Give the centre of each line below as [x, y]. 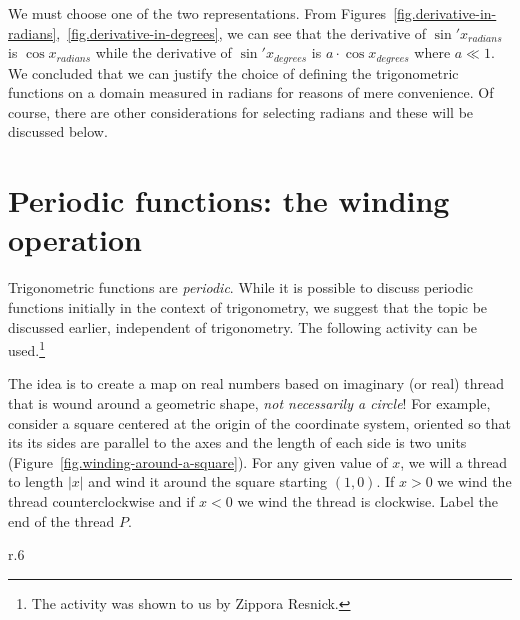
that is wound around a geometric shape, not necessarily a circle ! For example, [249, 402]
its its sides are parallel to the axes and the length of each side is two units [237, 442]
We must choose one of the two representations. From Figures [197, 13]
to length [36, 481]
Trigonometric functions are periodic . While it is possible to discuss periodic [241, 287]
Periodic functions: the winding [229, 200]
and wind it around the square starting [208, 481]
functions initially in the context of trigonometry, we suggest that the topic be [248, 306]
